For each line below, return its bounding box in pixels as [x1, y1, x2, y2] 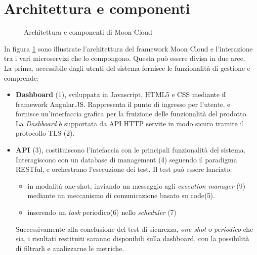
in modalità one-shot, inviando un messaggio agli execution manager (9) [27, 180, 246, 191]
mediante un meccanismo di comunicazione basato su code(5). [27, 190, 215, 201]
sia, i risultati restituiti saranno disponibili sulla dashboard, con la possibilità [15, 233, 250, 244]
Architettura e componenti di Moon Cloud [24, 27, 152, 37]
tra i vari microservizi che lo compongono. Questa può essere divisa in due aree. [4, 53, 245, 63]
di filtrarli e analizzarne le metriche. [15, 243, 124, 253]
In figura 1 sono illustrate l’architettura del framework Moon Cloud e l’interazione [4, 43, 253, 53]
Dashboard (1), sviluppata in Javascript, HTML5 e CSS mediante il [15, 89, 226, 100]
